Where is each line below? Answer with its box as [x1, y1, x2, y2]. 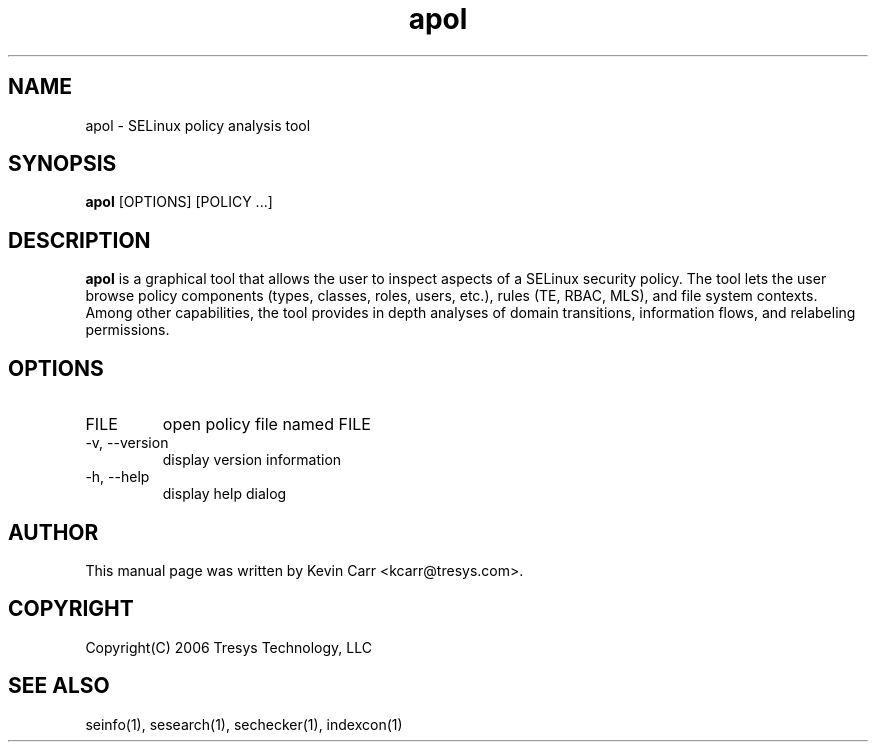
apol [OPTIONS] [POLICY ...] [85, 193, 273, 211]
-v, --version [85, 434, 169, 452]
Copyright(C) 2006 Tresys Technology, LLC [85, 638, 372, 656]
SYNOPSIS [8, 151, 117, 177]
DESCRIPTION [8, 227, 151, 253]
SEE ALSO [8, 673, 110, 699]
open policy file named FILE [162, 414, 371, 435]
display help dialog [162, 485, 287, 503]
